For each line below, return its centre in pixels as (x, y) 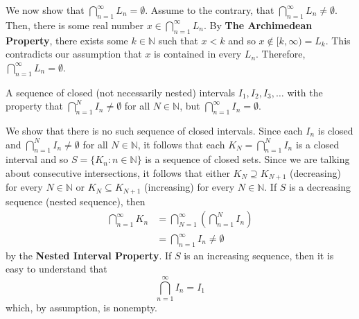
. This (338, 40)
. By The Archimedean (258, 25)
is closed (335, 130)
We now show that (45, 10)
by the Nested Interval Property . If (89, 255)
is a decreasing (320, 187)
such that (178, 40)
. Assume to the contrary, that (210, 10)
